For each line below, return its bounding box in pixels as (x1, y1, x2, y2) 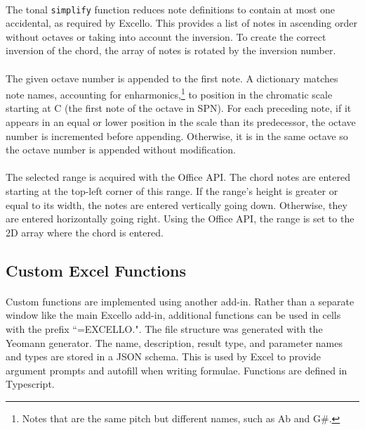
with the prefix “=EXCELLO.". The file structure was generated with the (6, 321, 323, 336)
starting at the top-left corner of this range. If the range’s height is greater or (6, 184, 338, 198)
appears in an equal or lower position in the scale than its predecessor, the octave (6, 115, 356, 129)
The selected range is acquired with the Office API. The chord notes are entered (6, 170, 350, 184)
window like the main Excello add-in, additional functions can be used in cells (6, 308, 341, 322)
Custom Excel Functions (6, 259, 187, 281)
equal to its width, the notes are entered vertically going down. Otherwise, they (6, 197, 347, 212)
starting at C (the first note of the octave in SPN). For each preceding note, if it (6, 101, 352, 115)
